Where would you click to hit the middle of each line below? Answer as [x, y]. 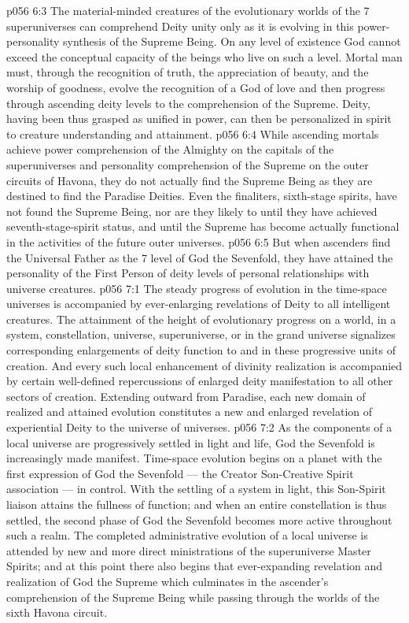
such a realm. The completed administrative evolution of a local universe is [187, 535]
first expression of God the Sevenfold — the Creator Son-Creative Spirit [180, 473]
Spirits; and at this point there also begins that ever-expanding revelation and [195, 566]
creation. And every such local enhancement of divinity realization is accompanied [204, 365]
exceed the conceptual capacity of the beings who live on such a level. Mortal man [204, 56]
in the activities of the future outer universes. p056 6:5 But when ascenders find [199, 241]
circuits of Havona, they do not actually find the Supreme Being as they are [190, 180]
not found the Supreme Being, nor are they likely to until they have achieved [192, 211]
